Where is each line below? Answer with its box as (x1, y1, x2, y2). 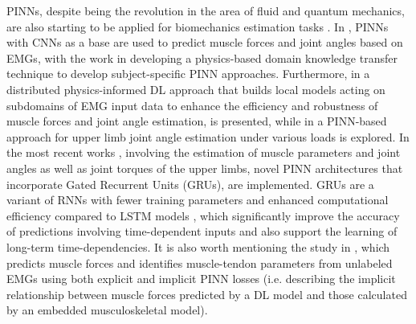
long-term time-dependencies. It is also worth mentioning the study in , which (6, 238, 390, 255)
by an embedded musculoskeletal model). (6, 301, 208, 318)
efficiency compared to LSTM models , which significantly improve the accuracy (6, 207, 400, 224)
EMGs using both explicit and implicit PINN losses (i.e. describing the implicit (6, 270, 396, 287)
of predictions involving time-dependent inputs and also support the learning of (6, 223, 398, 240)
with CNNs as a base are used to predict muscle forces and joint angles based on (6, 34, 403, 51)
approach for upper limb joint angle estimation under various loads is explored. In (6, 128, 410, 145)
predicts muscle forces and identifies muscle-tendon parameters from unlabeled (6, 254, 393, 271)
